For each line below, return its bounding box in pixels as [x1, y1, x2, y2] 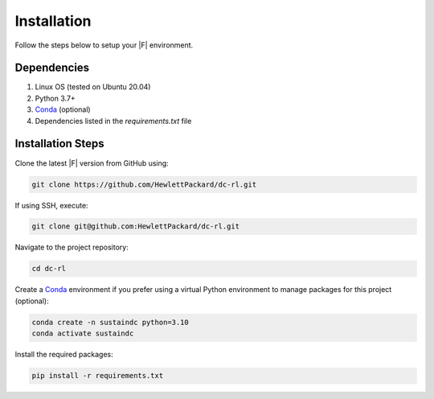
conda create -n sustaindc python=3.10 [31, 318, 189, 327]
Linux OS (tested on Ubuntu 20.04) [35, 82, 151, 92]
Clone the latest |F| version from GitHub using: [14, 158, 169, 168]
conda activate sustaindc [31, 329, 134, 338]
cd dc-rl [31, 264, 67, 274]
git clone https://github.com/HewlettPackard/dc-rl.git [31, 179, 257, 189]
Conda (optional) [35, 105, 92, 114]
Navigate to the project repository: [14, 242, 129, 253]
